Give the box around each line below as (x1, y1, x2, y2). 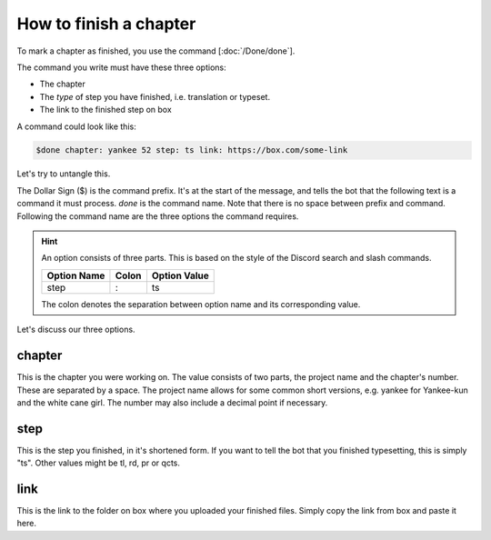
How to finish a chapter (16, 14, 196, 34)
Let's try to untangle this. (16, 168, 111, 179)
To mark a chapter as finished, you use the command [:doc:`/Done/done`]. (16, 45, 296, 56)
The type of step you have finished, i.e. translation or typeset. (39, 91, 271, 102)
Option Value (151, 269, 209, 282)
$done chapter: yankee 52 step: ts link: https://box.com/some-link (35, 145, 348, 155)
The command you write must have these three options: (16, 62, 226, 73)
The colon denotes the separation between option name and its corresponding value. (41, 298, 361, 309)
